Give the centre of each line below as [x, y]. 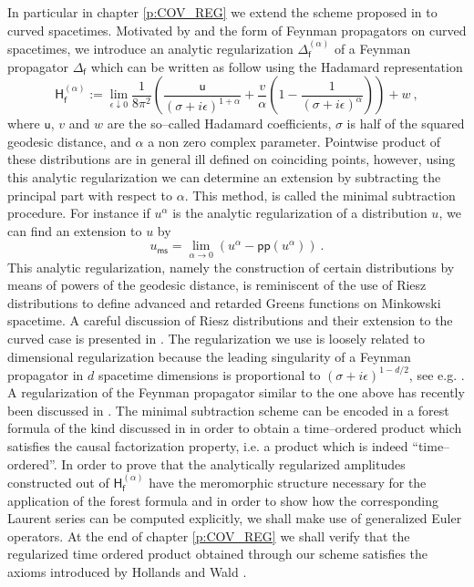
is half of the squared [406, 124]
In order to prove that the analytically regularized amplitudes [233, 463]
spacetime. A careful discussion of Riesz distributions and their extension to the [230, 320]
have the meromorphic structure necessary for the [288, 482]
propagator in [46, 374]
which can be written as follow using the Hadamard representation [277, 66]
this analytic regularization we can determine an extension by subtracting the [224, 176]
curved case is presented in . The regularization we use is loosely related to [216, 338]
